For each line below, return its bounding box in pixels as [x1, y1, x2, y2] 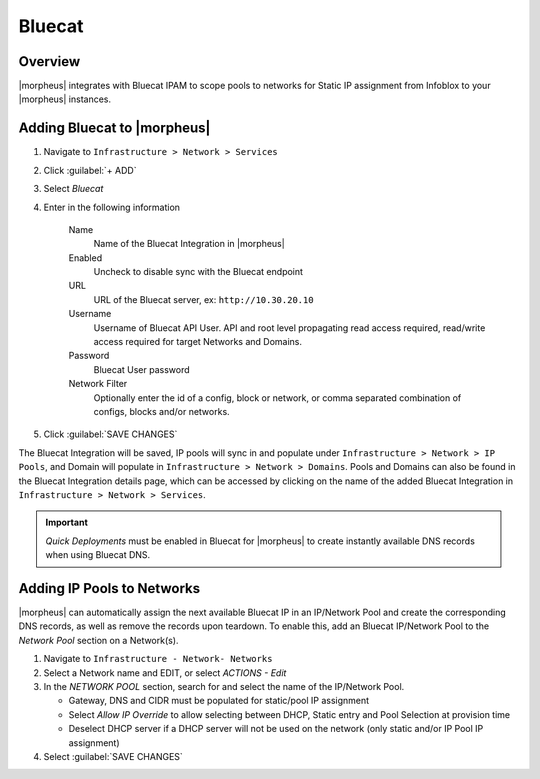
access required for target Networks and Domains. [93, 336, 303, 348]
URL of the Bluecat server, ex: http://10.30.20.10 [93, 293, 314, 305]
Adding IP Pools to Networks [18, 580, 201, 597]
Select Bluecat [43, 183, 104, 195]
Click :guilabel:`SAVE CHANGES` [43, 428, 178, 440]
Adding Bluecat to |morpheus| [18, 120, 211, 137]
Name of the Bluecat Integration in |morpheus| [93, 238, 285, 250]
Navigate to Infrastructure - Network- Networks [43, 653, 273, 665]
